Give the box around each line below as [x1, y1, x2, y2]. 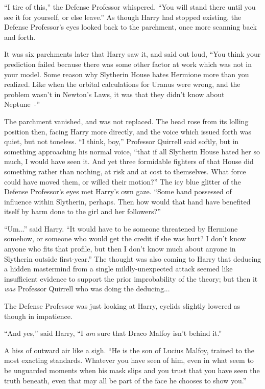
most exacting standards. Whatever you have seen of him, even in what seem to [4, 355, 254, 365]
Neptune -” [4, 99, 40, 109]
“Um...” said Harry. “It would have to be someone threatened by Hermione [4, 223, 238, 234]
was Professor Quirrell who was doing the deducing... [4, 283, 170, 294]
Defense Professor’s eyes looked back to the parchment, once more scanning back [4, 21, 257, 32]
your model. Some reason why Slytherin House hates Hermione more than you [4, 68, 249, 79]
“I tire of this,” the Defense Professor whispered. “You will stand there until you [4, 2, 256, 12]
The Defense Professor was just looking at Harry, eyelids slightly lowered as [4, 301, 240, 311]
